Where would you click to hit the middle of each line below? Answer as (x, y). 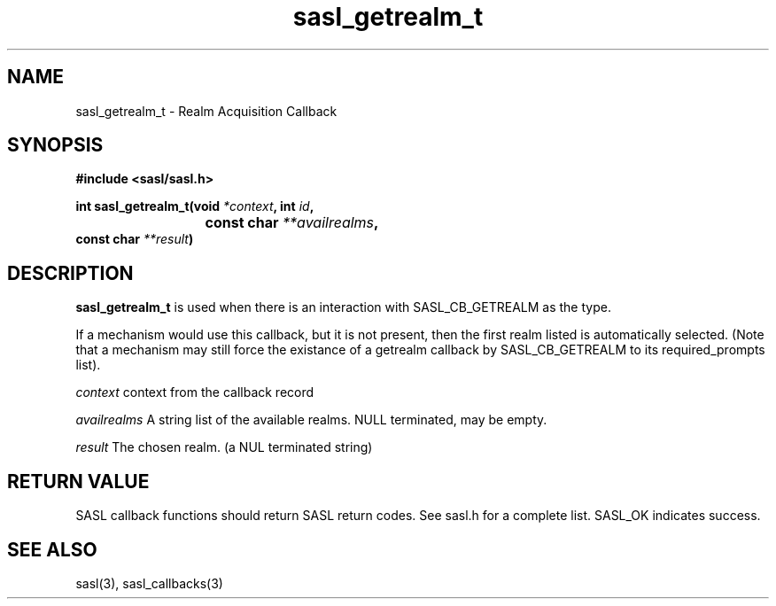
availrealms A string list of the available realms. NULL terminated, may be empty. (311, 420)
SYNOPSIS (55, 145)
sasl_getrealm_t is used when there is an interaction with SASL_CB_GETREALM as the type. (343, 307)
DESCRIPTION (70, 273)
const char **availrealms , (292, 223)
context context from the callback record (195, 392)
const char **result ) (135, 239)
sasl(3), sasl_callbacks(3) (149, 583)
